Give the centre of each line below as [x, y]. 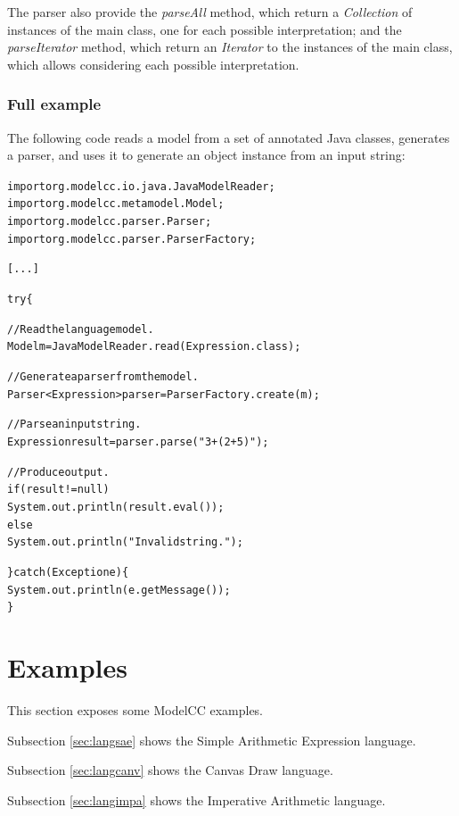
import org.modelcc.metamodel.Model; [116, 204]
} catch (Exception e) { [68, 572]
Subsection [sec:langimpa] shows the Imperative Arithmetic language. [197, 799]
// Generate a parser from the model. [103, 377]
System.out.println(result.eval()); [116, 507]
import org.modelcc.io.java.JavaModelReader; [141, 186]
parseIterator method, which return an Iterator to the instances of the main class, [230, 47]
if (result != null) [58, 490]
